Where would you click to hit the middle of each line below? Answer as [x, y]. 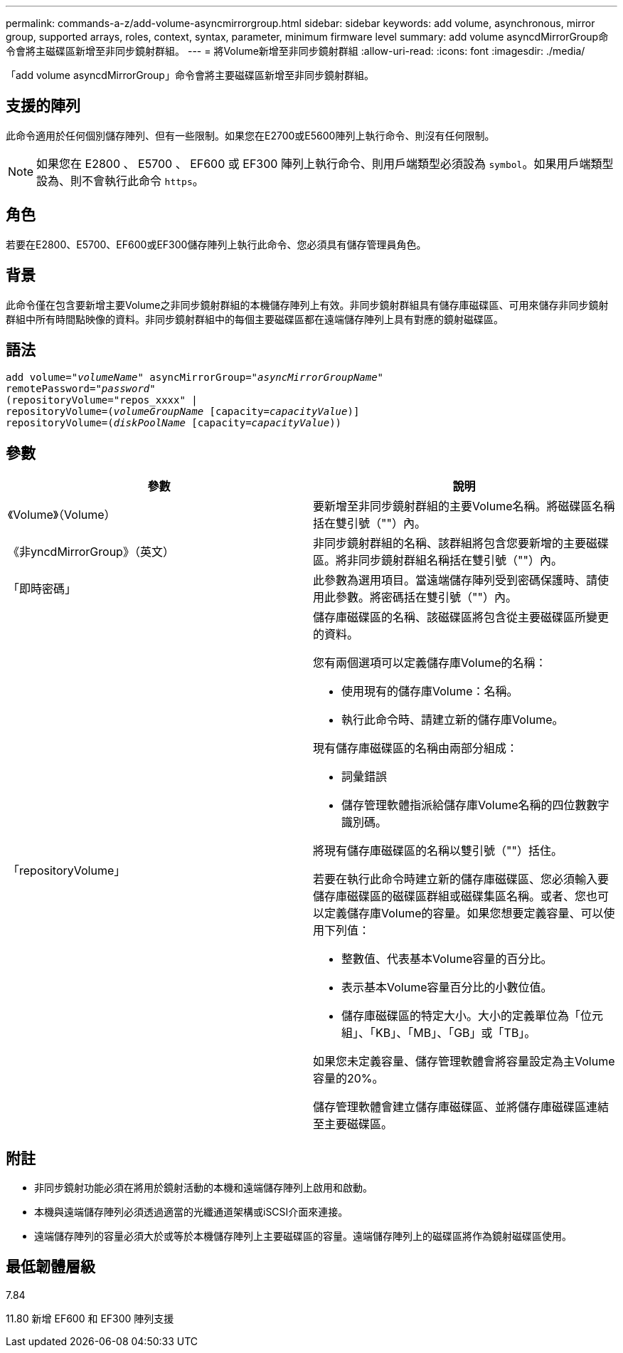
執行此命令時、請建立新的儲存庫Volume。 [453, 720]
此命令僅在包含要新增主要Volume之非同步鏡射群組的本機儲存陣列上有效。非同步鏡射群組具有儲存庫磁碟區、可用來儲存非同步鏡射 [307, 305]
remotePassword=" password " [81, 389]
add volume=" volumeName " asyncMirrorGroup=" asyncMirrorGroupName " [195, 378]
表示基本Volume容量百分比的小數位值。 [447, 988]
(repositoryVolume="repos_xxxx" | [102, 400]
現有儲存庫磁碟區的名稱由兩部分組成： [416, 748]
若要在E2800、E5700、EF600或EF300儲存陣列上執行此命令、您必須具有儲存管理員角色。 [216, 244]
